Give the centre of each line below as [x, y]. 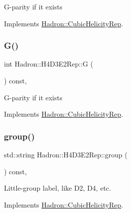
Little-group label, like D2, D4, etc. [58, 188]
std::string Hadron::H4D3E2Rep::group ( [66, 154]
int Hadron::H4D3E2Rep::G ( [49, 64]
